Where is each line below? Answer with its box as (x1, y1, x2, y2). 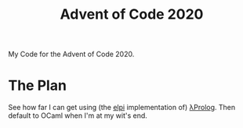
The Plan (8, 76, 67, 94)
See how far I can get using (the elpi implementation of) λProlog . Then (8, 103, 236, 112)
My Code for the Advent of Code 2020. (8, 49, 135, 59)
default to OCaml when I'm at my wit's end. (8, 111, 147, 120)
